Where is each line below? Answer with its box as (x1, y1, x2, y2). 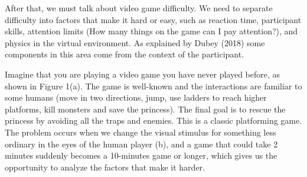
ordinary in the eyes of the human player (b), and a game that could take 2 (5, 137, 278, 150)
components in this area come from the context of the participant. (5, 48, 244, 60)
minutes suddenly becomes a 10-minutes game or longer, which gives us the (5, 149, 277, 162)
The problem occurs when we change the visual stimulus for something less (5, 125, 276, 138)
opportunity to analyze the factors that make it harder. (5, 160, 205, 173)
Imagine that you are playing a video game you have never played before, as (5, 67, 280, 80)
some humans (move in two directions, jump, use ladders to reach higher (5, 91, 267, 104)
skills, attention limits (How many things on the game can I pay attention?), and (5, 25, 298, 37)
